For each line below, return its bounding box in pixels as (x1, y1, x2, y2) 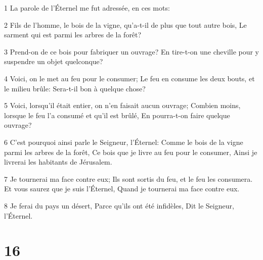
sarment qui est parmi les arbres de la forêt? (4, 29, 142, 40)
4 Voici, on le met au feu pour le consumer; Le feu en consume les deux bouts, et (4, 73, 255, 83)
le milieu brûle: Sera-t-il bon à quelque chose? (4, 83, 146, 93)
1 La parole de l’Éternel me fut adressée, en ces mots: (4, 3, 170, 13)
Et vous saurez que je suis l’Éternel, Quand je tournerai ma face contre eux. (4, 183, 240, 194)
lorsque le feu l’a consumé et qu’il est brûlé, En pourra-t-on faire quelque (4, 110, 230, 120)
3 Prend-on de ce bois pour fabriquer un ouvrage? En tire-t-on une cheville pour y (4, 46, 259, 57)
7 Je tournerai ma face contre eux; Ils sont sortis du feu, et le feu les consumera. (4, 173, 253, 184)
